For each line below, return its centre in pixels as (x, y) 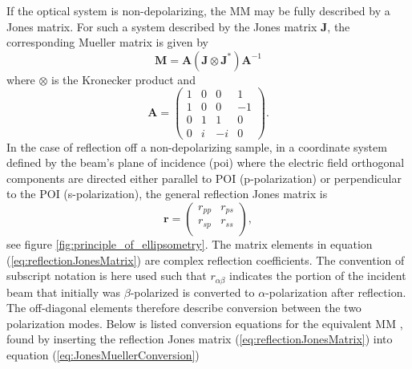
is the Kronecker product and (123, 79)
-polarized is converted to (192, 292)
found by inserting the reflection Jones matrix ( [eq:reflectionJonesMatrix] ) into (200, 339)
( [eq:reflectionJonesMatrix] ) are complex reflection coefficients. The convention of (206, 260)
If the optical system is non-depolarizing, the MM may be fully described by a (198, 10)
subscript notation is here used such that (107, 276)
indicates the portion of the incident (318, 276)
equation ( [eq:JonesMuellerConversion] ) (103, 354)
